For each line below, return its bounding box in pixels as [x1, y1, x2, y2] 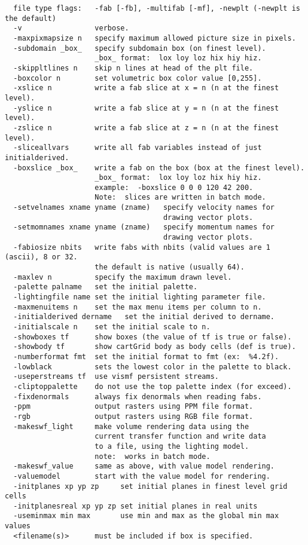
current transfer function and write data [94, 432, 266, 441]
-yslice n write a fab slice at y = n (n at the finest [13, 103, 279, 112]
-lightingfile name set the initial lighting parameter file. [13, 293, 266, 302]
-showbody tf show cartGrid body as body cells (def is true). [13, 342, 296, 351]
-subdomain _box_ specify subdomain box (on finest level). [13, 44, 266, 53]
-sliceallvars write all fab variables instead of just [13, 143, 262, 152]
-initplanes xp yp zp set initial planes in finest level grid [13, 482, 288, 491]
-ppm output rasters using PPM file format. [13, 402, 254, 411]
